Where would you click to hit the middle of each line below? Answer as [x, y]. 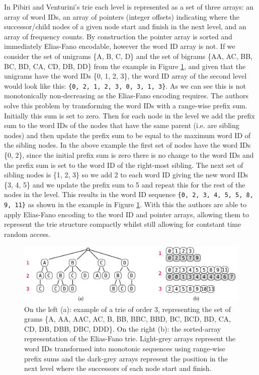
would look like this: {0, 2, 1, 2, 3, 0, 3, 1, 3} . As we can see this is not [125, 85]
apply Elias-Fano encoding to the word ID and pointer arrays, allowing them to [127, 214]
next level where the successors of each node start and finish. [118, 368]
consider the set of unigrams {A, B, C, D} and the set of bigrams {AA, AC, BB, [128, 56]
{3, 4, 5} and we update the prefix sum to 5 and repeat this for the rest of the [125, 184]
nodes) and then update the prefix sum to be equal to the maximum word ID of [127, 135]
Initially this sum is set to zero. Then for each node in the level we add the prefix [129, 115]
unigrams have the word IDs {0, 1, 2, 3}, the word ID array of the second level [125, 76]
